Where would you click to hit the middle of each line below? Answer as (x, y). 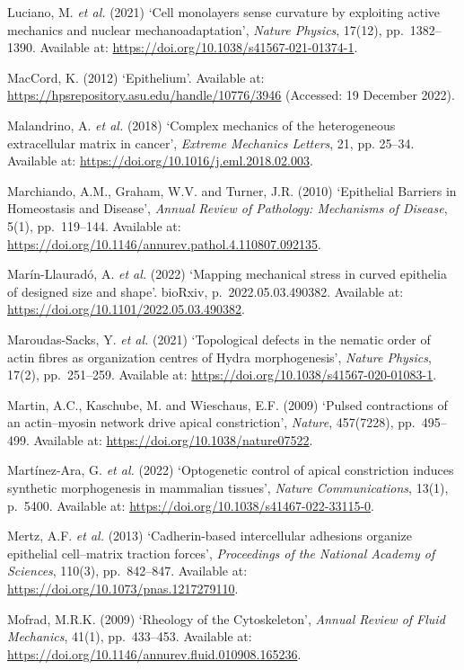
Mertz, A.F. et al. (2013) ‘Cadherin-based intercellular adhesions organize (210, 536)
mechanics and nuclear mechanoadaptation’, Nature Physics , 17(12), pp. (206, 29)
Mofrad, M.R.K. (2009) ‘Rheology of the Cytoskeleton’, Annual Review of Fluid (226, 618)
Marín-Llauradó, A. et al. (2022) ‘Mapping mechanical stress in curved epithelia (227, 274)
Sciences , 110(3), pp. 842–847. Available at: (127, 571)
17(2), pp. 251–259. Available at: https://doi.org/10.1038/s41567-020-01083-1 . (222, 375)
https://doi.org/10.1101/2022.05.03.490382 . (127, 309)
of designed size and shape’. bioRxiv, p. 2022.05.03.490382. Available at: (206, 291)
